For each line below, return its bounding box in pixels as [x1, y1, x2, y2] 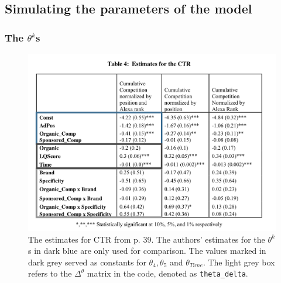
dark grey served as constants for [28, 256, 146, 268]
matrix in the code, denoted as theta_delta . [87, 267, 248, 279]
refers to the [28, 267, 72, 279]
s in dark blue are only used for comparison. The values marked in [28, 244, 266, 257]
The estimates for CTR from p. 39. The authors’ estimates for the [28, 233, 265, 245]
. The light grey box [203, 256, 275, 268]
